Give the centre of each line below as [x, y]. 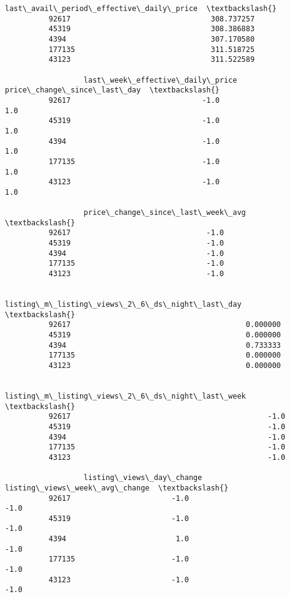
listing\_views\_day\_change [143, 478]
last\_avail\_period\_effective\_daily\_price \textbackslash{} [141, 9]
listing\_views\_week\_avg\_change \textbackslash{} [117, 488]
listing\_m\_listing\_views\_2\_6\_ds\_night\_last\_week [125, 396]
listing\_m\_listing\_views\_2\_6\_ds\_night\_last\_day [123, 305]
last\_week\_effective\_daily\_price [160, 80]
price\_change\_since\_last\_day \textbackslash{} [112, 90]
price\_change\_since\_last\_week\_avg [165, 213]
